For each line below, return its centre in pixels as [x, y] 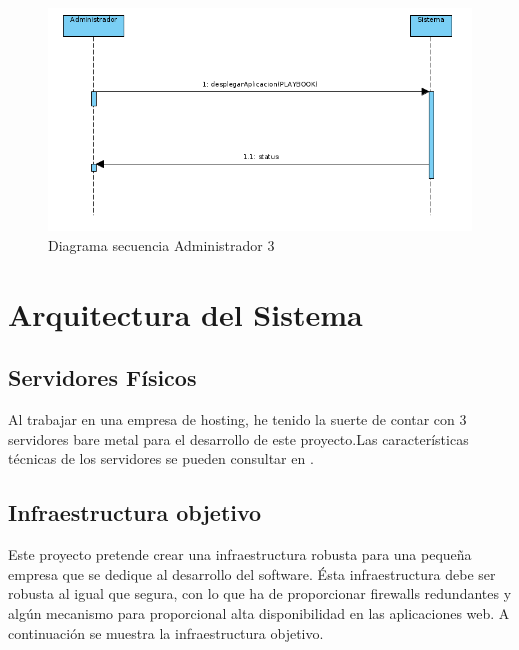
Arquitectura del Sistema [185, 313]
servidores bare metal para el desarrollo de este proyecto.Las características [238, 438]
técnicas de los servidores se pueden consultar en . [161, 458]
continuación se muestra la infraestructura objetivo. [166, 632]
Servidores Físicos [102, 377]
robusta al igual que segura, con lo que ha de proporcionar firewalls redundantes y [260, 593]
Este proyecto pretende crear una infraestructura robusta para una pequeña [240, 554]
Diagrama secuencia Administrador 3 [161, 245]
